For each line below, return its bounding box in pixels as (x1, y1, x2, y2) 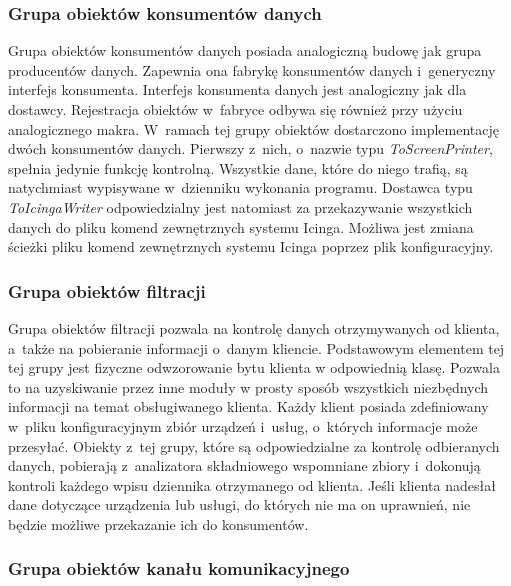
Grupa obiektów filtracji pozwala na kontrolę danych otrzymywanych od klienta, (8, 317, 500, 338)
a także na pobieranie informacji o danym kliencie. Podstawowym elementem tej (8, 337, 505, 358)
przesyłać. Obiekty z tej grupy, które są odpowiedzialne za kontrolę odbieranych (8, 435, 500, 456)
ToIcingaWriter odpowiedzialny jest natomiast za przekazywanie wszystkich (8, 196, 473, 217)
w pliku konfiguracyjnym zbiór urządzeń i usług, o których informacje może (8, 415, 478, 436)
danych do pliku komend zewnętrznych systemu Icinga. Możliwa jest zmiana (8, 216, 474, 237)
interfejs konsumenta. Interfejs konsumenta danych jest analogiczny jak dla (8, 79, 467, 100)
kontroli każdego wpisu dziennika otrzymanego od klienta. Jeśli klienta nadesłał (8, 474, 496, 495)
